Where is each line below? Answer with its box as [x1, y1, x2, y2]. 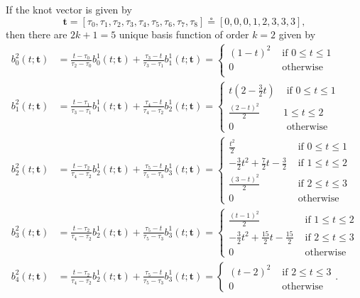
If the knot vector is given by [6, 2, 132, 16]
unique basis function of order [119, 26, 249, 41]
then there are [6, 26, 67, 41]
